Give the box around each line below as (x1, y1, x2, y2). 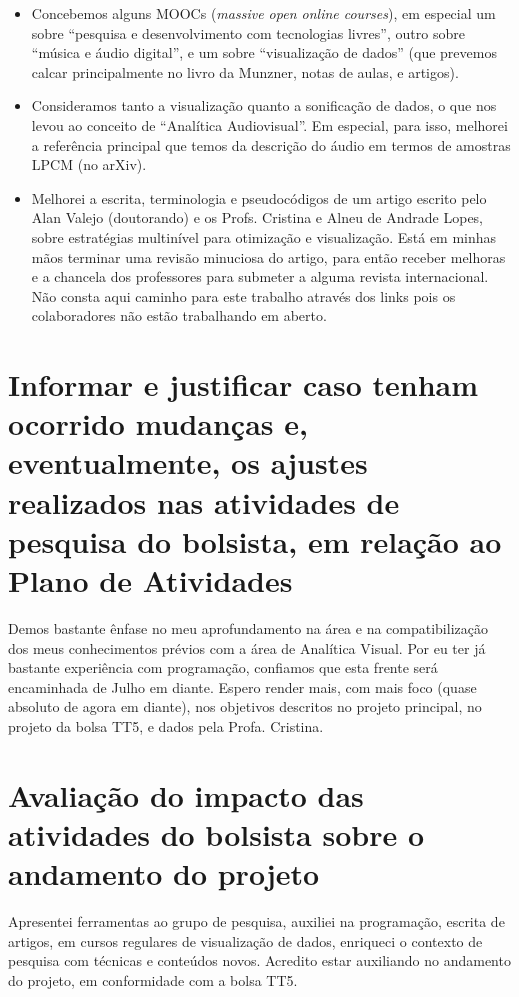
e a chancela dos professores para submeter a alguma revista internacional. (31, 266, 489, 287)
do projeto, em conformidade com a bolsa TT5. (8, 969, 298, 990)
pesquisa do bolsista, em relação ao (8, 520, 502, 561)
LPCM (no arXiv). (31, 154, 147, 175)
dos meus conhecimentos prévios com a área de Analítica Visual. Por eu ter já (8, 637, 486, 658)
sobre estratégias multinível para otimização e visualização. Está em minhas (31, 226, 497, 247)
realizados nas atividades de (8, 481, 400, 522)
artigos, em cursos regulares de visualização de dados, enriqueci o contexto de (8, 930, 483, 951)
